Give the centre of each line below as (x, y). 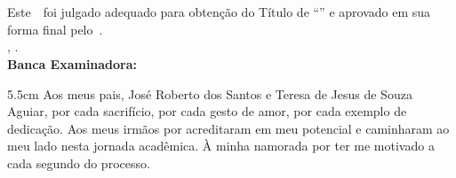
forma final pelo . (55, 29)
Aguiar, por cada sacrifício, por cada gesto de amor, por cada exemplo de (207, 111)
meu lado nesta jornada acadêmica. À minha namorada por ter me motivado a (221, 146)
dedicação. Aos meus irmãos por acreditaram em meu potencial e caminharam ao (228, 128)
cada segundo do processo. (79, 163)
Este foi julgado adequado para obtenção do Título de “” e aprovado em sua (219, 12)
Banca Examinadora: (72, 63)
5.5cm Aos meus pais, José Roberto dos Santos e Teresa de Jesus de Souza (210, 93)
